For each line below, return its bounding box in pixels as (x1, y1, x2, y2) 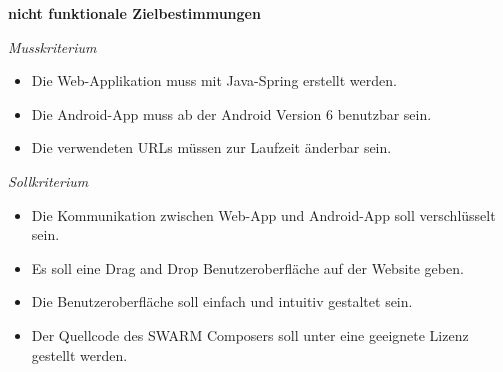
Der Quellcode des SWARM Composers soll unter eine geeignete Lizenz (31, 324, 469, 345)
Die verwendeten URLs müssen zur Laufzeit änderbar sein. (31, 137, 392, 158)
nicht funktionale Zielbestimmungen (8, 3, 261, 23)
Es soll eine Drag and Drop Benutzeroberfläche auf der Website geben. (31, 257, 464, 278)
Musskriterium (8, 36, 97, 57)
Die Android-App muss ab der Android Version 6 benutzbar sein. (31, 103, 432, 124)
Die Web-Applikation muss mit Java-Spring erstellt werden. (31, 70, 397, 91)
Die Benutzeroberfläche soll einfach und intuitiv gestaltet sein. (31, 291, 413, 312)
